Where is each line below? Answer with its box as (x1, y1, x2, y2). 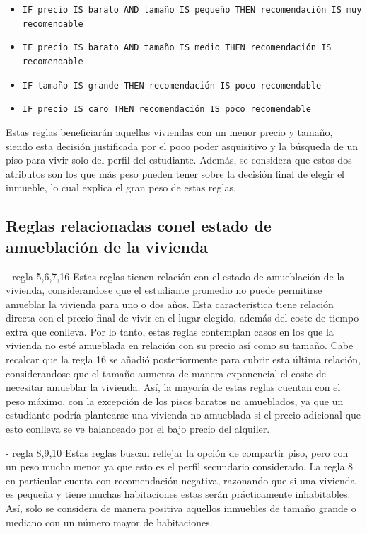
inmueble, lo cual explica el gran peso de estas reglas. (6, 180, 236, 195)
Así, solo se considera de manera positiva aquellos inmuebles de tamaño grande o (6, 501, 356, 515)
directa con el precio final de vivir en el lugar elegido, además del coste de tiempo (6, 310, 359, 325)
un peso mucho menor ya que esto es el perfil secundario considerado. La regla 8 (6, 459, 354, 474)
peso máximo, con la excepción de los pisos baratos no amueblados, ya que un (6, 393, 344, 408)
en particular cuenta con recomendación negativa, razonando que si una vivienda (6, 472, 356, 487)
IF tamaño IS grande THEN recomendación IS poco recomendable (22, 80, 322, 91)
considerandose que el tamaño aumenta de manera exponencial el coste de (6, 365, 326, 380)
